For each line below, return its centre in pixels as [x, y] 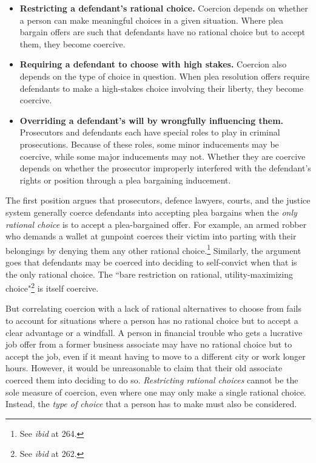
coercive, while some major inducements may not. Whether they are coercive [163, 156]
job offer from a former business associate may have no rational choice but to [149, 344]
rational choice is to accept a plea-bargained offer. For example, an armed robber [156, 224]
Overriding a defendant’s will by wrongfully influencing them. [152, 120]
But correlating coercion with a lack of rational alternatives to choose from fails [153, 308]
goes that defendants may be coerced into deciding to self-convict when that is [151, 262]
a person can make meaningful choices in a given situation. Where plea [152, 20]
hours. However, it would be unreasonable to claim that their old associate [144, 368]
